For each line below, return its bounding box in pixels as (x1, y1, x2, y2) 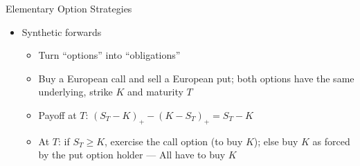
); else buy (253, 133, 298, 148)
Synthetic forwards (21, 24, 102, 39)
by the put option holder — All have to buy (38, 147, 226, 162)
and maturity (127, 84, 183, 99)
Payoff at (38, 107, 77, 122)
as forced (312, 133, 350, 148)
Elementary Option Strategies (6, 1, 132, 15)
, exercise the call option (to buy (105, 133, 243, 148)
